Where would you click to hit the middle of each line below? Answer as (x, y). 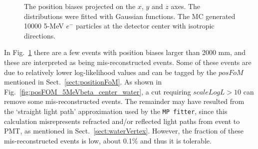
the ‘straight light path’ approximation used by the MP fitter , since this (116, 111)
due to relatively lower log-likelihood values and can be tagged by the (110, 72)
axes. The (186, 6)
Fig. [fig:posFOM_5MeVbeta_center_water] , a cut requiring (98, 91)
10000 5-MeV (44, 26)
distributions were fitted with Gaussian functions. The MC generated (130, 16)
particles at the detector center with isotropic (145, 26)
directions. (40, 35)
